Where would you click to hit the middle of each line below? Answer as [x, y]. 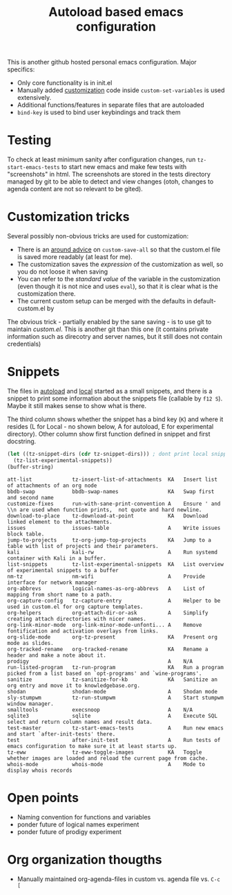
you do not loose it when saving [62, 272]
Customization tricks [68, 217]
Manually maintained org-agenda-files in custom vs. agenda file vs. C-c [119, 879]
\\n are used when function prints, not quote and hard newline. [105, 510]
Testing [29, 140]
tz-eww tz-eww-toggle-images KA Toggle [105, 752]
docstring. [22, 441]
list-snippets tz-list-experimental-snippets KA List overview [116, 564]
